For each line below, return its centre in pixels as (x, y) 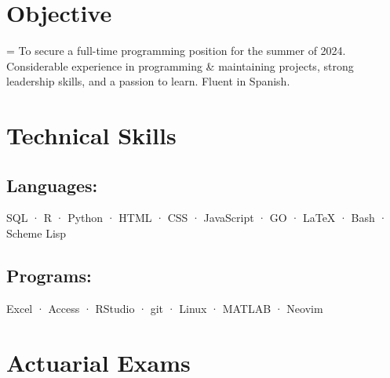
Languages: (52, 185)
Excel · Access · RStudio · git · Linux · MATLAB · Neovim (165, 308)
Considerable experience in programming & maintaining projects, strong (180, 65)
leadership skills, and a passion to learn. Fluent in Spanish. (148, 81)
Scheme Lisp (36, 233)
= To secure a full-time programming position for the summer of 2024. (176, 51)
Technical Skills (91, 135)
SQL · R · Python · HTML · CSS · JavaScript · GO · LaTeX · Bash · (197, 218)
